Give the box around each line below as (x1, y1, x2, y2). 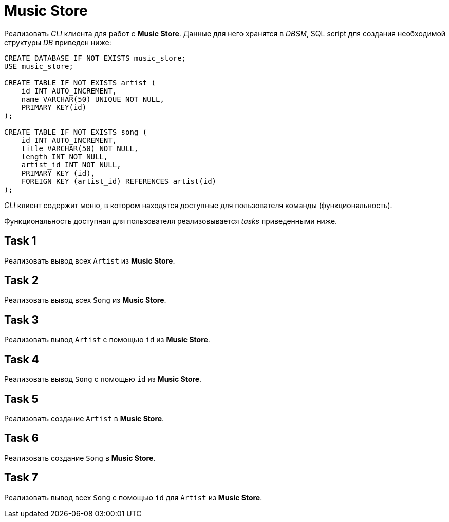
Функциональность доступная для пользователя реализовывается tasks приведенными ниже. (4, 216, 338, 226)
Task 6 (4, 432, 39, 445)
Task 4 (4, 352, 39, 366)
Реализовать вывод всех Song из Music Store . (4, 295, 166, 305)
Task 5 (4, 392, 39, 405)
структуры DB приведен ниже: (4, 38, 111, 47)
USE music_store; (4, 62, 73, 70)
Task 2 (4, 274, 39, 287)
